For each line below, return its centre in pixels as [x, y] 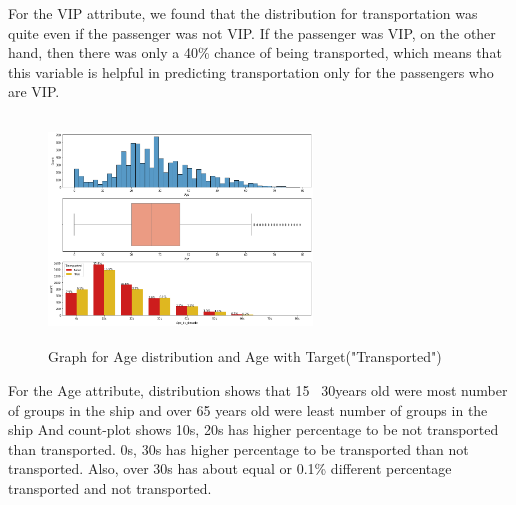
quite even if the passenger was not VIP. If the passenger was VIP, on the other [252, 32]
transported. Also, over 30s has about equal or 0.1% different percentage [230, 468]
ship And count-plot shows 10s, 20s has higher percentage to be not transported [253, 429]
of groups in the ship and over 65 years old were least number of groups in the [248, 409]
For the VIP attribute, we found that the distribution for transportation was [243, 13]
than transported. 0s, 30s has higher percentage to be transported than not [238, 448]
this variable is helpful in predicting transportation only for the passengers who [251, 71]
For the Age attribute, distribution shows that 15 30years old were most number [258, 389]
